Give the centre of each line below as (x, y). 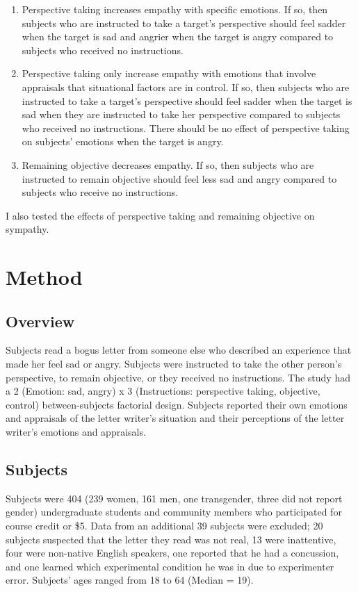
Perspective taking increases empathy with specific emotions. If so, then (175, 9)
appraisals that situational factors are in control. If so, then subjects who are (186, 87)
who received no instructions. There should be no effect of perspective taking (186, 128)
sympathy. (27, 229)
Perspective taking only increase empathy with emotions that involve (169, 73)
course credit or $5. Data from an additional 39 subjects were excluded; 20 (164, 526)
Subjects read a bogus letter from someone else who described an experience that (179, 350)
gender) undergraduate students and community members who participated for (174, 512)
